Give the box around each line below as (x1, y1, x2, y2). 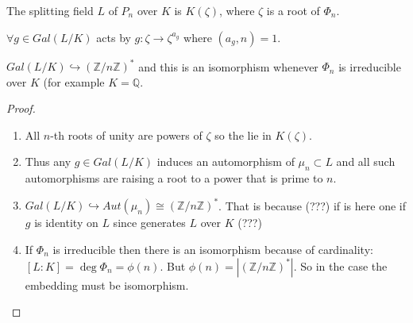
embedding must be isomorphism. (25, 276, 189, 293)
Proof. (6, 100, 36, 117)
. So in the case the (293, 257, 388, 274)
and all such (336, 153, 396, 170)
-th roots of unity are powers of (50, 126, 203, 143)
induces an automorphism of (156, 153, 295, 170)
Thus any (25, 153, 71, 170)
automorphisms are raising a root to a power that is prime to (25, 170, 323, 186)
